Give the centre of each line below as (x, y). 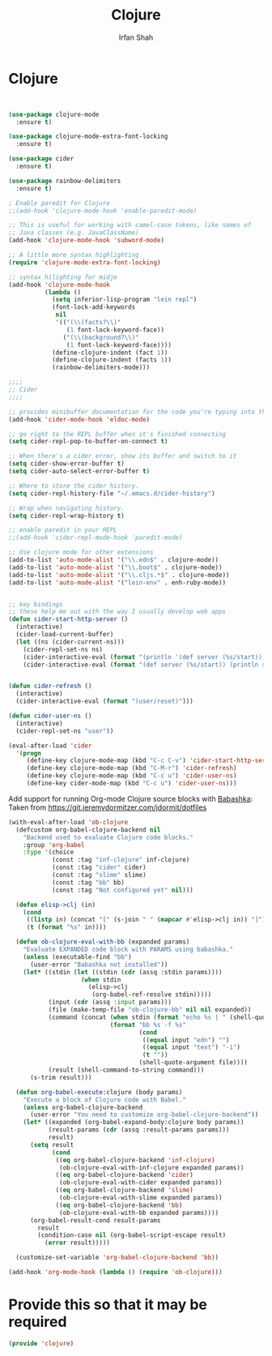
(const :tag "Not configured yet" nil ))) (123, 890)
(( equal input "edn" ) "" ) (186, 1040)
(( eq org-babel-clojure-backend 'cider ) (125, 1175)
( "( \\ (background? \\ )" (101, 337)
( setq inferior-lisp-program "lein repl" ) (124, 300)
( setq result (52, 1144)
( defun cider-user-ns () (50, 716)
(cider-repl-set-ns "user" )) (65, 731)
